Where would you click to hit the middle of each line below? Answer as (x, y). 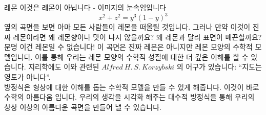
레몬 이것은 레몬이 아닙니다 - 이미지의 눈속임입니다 (85, 7)
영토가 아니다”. (27, 77)
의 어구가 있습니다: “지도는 (219, 67)
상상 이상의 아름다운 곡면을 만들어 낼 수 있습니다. (83, 107)
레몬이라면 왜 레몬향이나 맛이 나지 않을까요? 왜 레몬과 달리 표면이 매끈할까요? (137, 37)
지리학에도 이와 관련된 (64, 67)
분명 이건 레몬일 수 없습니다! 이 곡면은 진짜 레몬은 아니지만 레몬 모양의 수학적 (128, 47)
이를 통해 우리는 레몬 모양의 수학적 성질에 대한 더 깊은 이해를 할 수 (142, 56)
